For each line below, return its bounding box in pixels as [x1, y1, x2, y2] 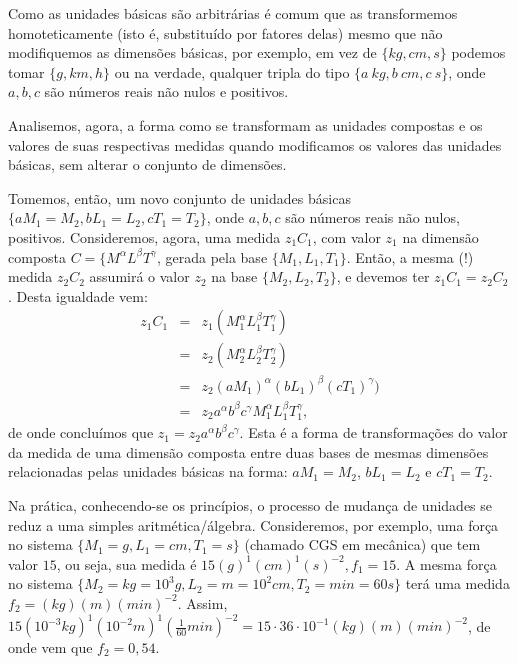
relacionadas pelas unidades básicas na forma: [8, 461, 288, 482]
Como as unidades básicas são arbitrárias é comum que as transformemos [8, 3, 458, 23]
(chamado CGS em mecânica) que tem [244, 534, 481, 555]
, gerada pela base [156, 246, 268, 267]
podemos [451, 42, 506, 63]
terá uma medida [405, 573, 510, 594]
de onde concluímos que [8, 422, 154, 443]
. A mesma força [396, 553, 497, 574]
